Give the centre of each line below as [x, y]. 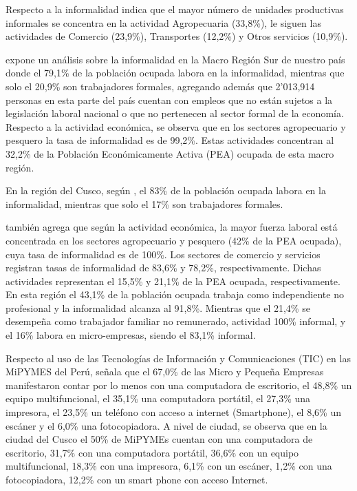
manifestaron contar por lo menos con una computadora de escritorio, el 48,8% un [179, 385]
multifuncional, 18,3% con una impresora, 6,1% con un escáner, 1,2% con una [169, 466]
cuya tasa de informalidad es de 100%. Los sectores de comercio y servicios [163, 254]
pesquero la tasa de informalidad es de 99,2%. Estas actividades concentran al [170, 140]
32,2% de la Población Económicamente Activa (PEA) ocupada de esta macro [170, 153]
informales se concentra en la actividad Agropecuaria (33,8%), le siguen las [163, 22]
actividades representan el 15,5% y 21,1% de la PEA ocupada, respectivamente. [173, 281]
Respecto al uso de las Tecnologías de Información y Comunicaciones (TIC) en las [178, 358]
